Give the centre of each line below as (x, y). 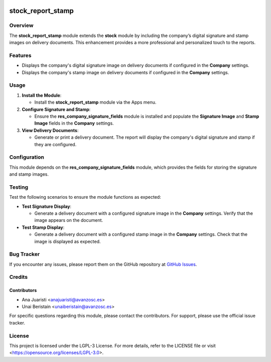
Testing (19, 187)
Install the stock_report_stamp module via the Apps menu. (95, 102)
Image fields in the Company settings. (74, 123)
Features (20, 55)
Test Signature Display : (47, 206)
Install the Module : (42, 95)
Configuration (27, 157)
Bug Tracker (25, 254)
